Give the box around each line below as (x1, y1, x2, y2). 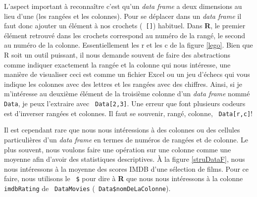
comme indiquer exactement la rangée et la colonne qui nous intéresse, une (4, 59, 231, 69)
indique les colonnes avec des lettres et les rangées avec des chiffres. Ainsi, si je (4, 78, 243, 89)
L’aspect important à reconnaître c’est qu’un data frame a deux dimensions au (4, 1, 242, 11)
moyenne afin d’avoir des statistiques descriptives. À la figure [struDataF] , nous (4, 154, 245, 164)
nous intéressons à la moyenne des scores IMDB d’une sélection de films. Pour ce (4, 163, 249, 174)
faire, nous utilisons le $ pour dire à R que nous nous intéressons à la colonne (4, 173, 243, 184)
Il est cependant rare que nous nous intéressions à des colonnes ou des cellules (4, 125, 240, 135)
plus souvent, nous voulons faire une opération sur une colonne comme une (4, 144, 231, 154)
